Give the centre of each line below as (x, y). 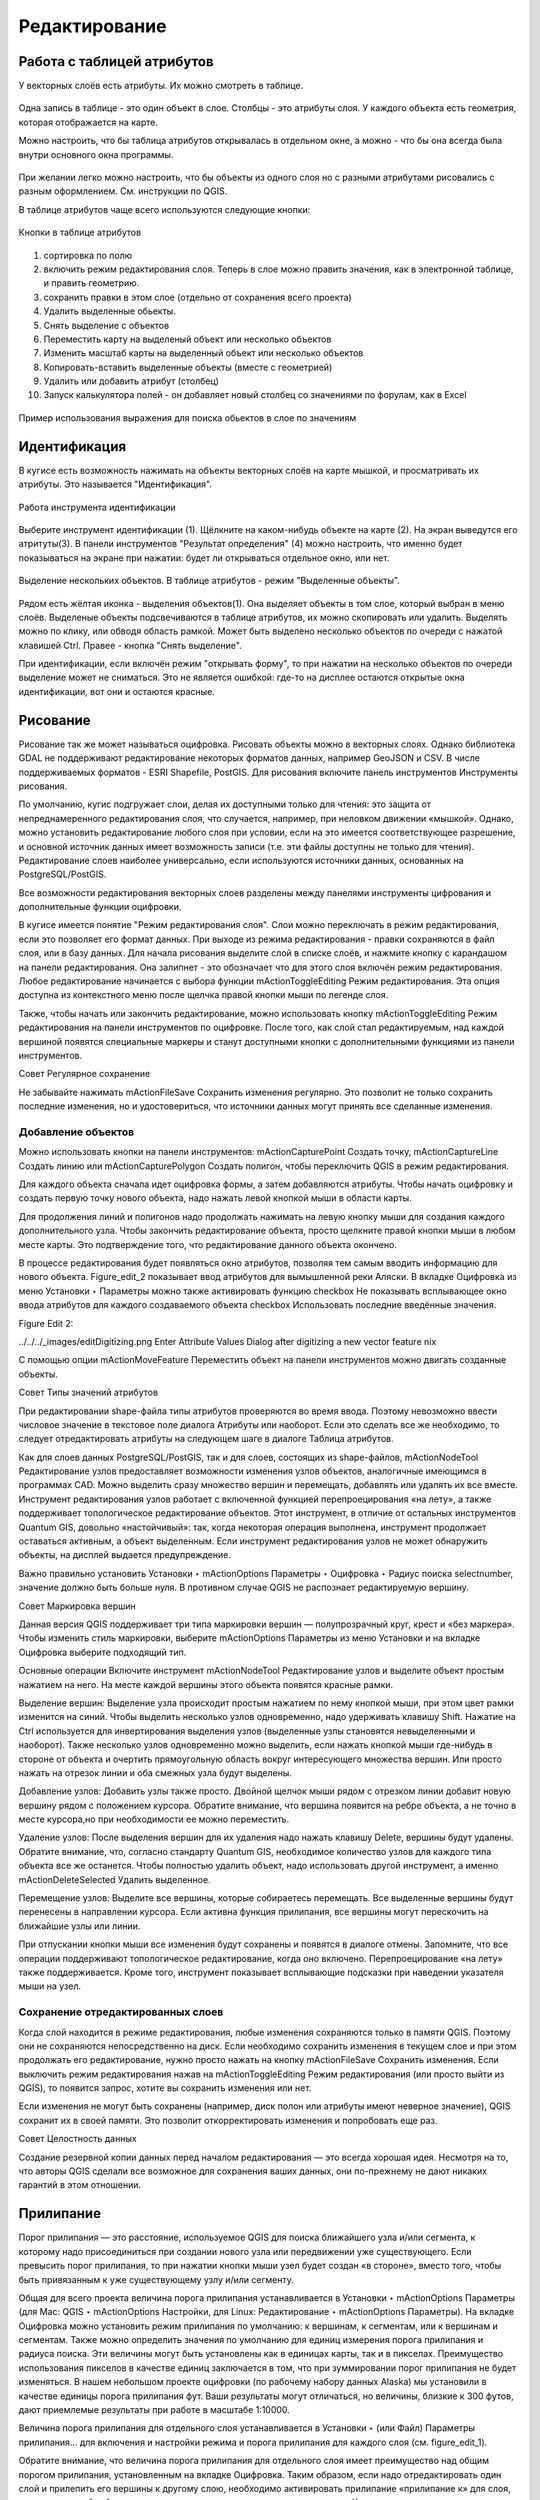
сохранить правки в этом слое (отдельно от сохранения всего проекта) (197, 297)
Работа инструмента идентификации (97, 507)
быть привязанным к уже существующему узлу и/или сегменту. (156, 2279)
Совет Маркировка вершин (77, 1606)
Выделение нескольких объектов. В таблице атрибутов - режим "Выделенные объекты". (209, 581)
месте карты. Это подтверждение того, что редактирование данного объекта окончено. (207, 1244)
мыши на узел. (50, 1986)
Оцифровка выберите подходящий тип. (102, 1652)
